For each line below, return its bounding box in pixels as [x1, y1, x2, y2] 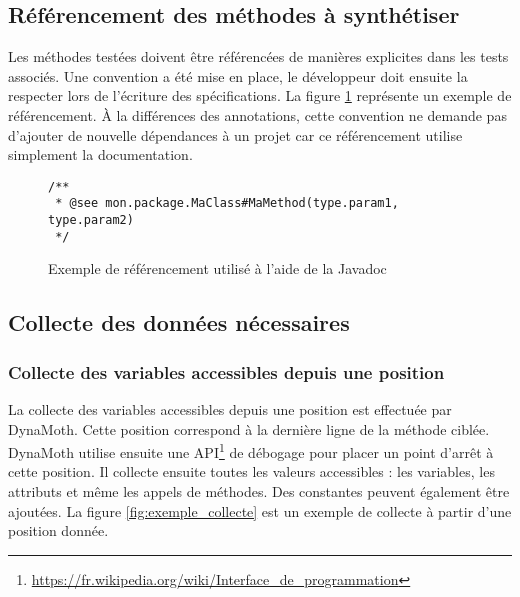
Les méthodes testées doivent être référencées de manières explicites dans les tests [8, 46, 509, 67]
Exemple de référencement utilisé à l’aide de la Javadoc [48, 258, 387, 279]
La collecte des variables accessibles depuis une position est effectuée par [8, 398, 452, 419]
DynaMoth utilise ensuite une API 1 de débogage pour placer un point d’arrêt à [8, 439, 494, 462]
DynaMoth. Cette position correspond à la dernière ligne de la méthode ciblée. [8, 418, 490, 439]
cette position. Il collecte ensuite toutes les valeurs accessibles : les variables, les [8, 461, 495, 482]
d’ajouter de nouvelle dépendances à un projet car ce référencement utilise [8, 124, 463, 145]
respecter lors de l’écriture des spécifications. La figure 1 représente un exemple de [8, 85, 512, 106]
